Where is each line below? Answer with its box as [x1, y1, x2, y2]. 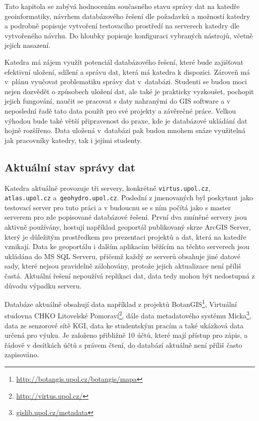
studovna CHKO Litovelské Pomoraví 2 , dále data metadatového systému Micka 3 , [4, 309, 252, 321]
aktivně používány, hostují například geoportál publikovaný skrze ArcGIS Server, [4, 222, 251, 232]
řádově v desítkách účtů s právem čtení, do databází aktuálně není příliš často [4, 339, 242, 350]
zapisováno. [4, 349, 39, 360]
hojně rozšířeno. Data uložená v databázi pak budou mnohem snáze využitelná [4, 125, 246, 136]
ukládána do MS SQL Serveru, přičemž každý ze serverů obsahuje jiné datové [4, 251, 241, 261]
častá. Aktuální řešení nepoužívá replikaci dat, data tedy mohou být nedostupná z [4, 270, 255, 281]
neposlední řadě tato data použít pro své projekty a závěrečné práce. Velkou [4, 105, 236, 116]
